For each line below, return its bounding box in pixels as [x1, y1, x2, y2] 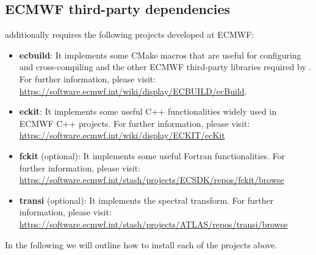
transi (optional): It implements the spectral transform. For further [19, 193, 274, 206]
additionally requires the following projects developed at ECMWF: [5, 28, 254, 41]
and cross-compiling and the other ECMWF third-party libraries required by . [19, 60, 312, 73]
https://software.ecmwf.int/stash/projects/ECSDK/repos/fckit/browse [19, 173, 284, 186]
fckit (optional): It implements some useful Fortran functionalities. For [19, 149, 285, 162]
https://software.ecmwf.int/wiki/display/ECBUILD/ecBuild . [19, 84, 247, 97]
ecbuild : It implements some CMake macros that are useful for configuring [19, 48, 301, 61]
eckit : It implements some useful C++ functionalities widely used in [19, 105, 277, 118]
